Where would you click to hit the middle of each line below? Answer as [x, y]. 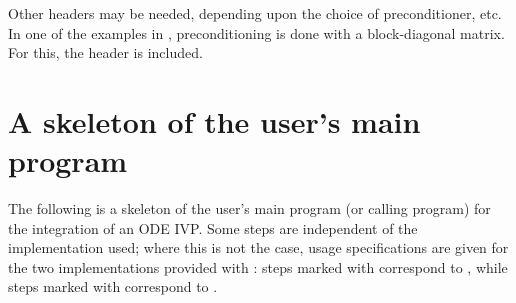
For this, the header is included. [105, 52]
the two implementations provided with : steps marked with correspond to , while [258, 266]
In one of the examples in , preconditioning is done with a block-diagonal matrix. [256, 32]
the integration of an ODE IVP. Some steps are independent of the [213, 227]
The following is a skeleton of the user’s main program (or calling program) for [249, 208]
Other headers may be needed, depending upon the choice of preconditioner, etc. [255, 13]
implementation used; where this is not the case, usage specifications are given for [258, 247]
